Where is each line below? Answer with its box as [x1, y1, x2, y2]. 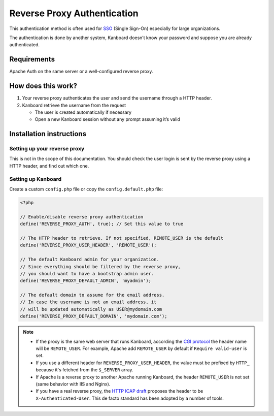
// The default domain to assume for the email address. [20, 292, 165, 298]
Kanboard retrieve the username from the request [22, 102, 126, 108]
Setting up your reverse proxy [9, 145, 85, 152]
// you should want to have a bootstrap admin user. [20, 271, 154, 276]
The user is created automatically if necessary [35, 109, 132, 115]
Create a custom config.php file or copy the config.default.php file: [9, 186, 163, 192]
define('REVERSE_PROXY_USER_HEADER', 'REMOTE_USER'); [20, 242, 157, 248]
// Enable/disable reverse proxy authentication [20, 214, 144, 219]
